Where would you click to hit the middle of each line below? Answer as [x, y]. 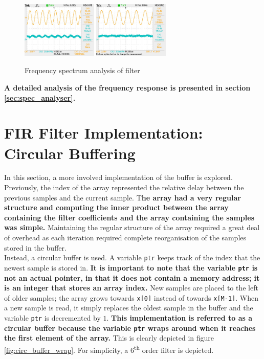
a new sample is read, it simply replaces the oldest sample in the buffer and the [129, 308]
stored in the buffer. [35, 247]
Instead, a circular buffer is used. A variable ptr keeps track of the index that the [132, 257]
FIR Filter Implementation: [104, 133]
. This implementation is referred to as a [180, 317]
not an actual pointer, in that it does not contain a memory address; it [132, 277]
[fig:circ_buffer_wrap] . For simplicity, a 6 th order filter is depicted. [109, 349]
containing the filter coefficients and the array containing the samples [129, 217]
